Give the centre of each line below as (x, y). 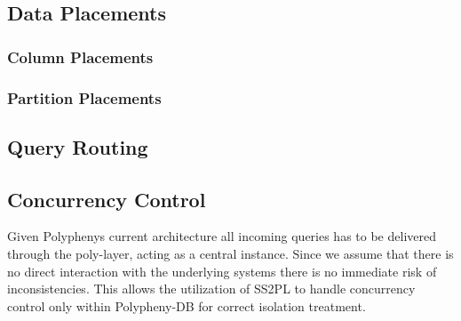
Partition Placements (84, 97)
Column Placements (80, 56)
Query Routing (78, 146)
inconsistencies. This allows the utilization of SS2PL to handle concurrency (211, 289)
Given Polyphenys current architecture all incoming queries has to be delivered (222, 236)
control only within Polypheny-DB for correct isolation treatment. (187, 305)
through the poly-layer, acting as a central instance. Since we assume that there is (230, 254)
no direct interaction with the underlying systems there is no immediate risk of (222, 271)
